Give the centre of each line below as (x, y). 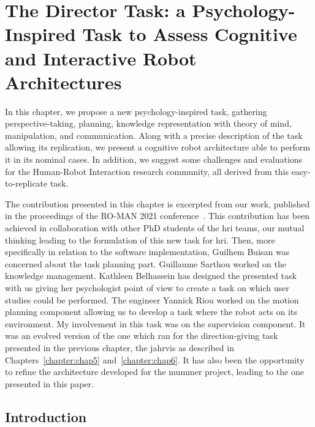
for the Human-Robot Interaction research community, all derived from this (147, 171)
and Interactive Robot (101, 58)
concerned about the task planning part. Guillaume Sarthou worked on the (146, 263)
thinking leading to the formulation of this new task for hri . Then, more (140, 239)
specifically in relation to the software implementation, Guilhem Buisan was (147, 252)
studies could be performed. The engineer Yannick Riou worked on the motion (152, 299)
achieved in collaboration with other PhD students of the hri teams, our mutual (155, 228)
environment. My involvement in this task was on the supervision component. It (155, 323)
